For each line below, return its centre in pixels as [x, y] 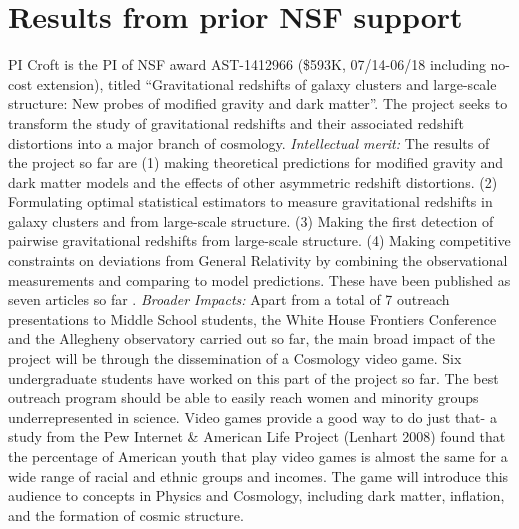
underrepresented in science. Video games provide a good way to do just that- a [252, 416]
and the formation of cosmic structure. [126, 514]
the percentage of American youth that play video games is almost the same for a [258, 456]
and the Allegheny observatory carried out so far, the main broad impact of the [251, 338]
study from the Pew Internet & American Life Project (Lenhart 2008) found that [257, 436]
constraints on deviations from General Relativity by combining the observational [258, 260]
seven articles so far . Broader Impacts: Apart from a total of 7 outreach [229, 299]
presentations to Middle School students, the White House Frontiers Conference [252, 318]
